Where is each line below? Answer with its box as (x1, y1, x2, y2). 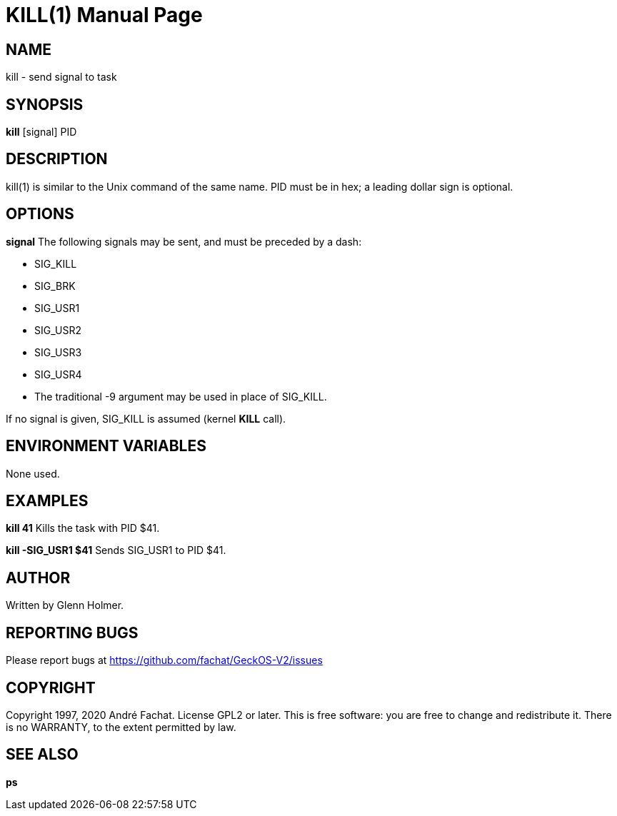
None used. (6, 467, 60, 480)
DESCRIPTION (6, 150, 108, 168)
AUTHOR (6, 568, 71, 587)
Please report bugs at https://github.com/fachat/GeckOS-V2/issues (6, 654, 323, 667)
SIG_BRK (34, 279, 76, 292)
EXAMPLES (6, 491, 89, 510)
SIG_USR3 (34, 346, 82, 358)
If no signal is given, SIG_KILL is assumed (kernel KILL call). (6, 412, 286, 425)
